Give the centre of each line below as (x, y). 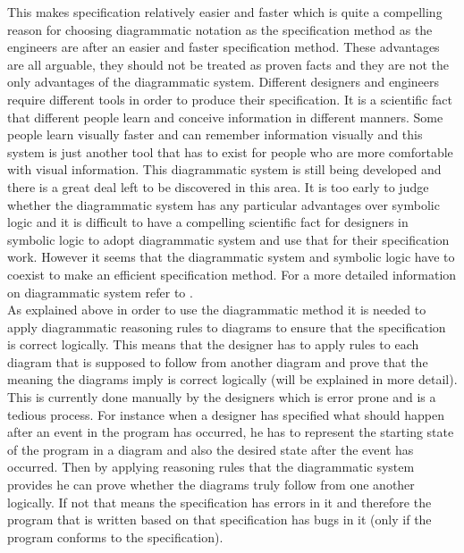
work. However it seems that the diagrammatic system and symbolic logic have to (231, 257)
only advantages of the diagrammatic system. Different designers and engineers (223, 82)
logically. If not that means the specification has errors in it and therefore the (219, 502)
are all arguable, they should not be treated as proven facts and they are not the (228, 64)
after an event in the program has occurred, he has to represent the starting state (231, 432)
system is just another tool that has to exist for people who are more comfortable (230, 151)
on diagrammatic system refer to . (100, 292)
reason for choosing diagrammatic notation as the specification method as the (220, 29)
